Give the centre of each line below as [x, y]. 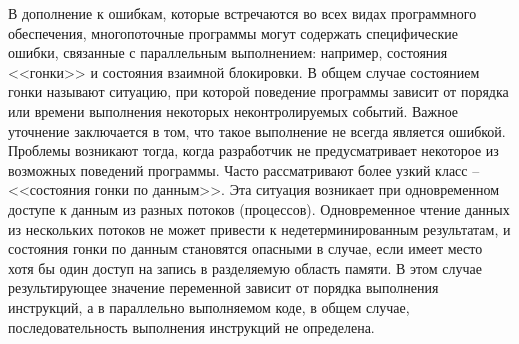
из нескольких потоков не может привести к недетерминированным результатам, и [259, 228]
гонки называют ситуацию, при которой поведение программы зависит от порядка [258, 91]
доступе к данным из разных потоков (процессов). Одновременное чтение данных [259, 208]
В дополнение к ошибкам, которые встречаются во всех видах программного [242, 13]
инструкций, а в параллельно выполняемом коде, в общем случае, [209, 306]
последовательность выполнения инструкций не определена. [191, 326]
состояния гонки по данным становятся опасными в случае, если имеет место [245, 248]
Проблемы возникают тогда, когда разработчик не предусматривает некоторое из [253, 150]
